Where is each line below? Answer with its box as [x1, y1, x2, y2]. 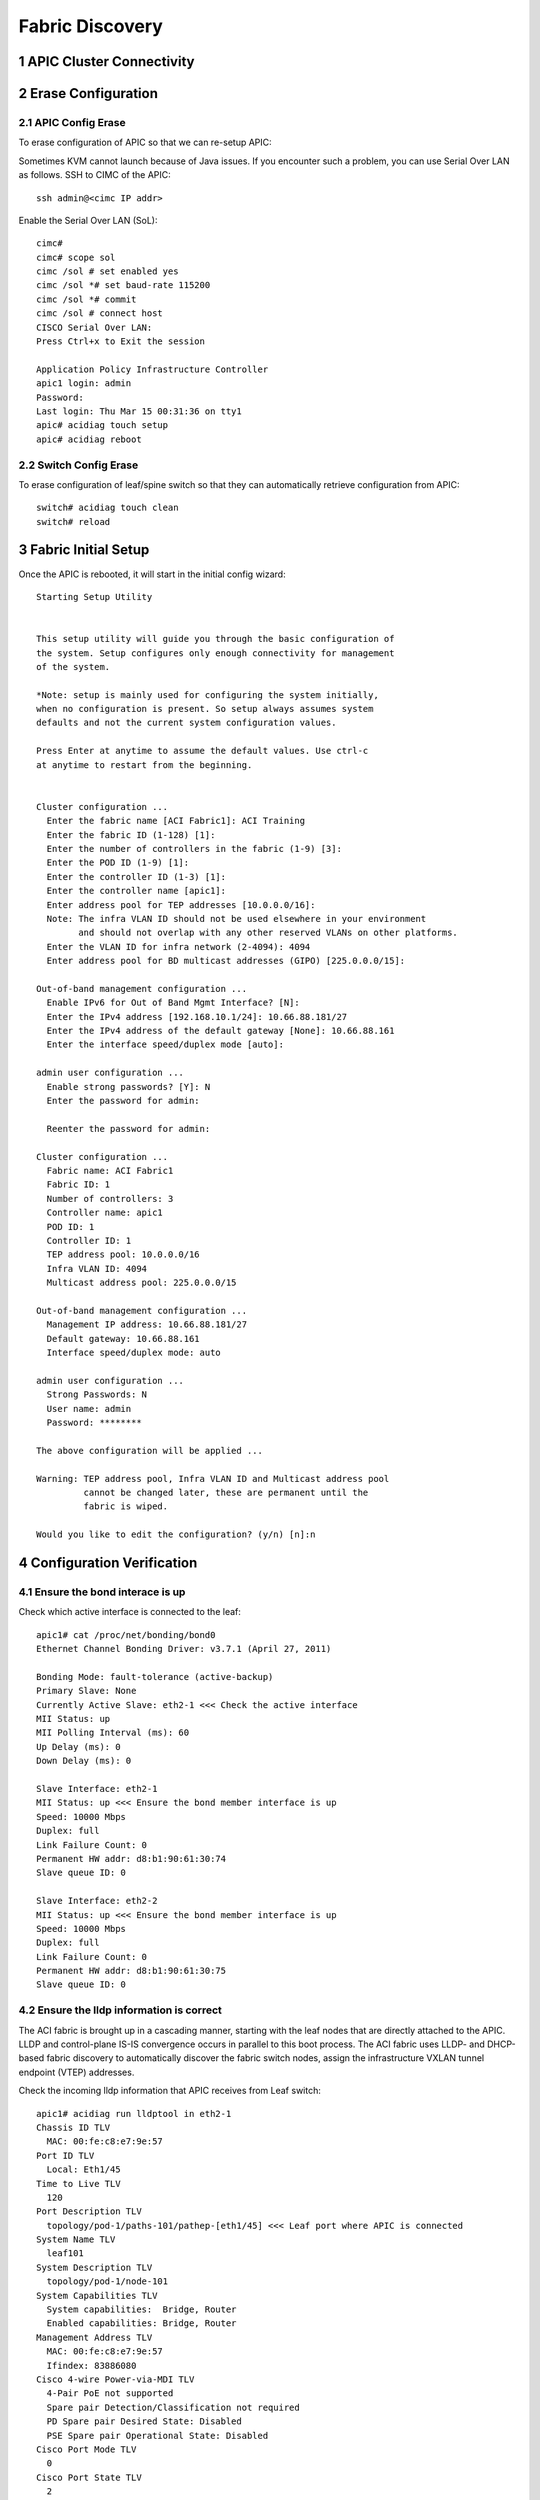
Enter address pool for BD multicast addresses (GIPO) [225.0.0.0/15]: [46, 955, 406, 967]
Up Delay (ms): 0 [36, 1741, 121, 1752]
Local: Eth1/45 [46, 2164, 121, 2175]
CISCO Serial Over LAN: [36, 321, 153, 333]
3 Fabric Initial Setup [18, 541, 150, 559]
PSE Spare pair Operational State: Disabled [46, 2430, 269, 2441]
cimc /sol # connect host [36, 308, 164, 319]
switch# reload [36, 516, 111, 527]
